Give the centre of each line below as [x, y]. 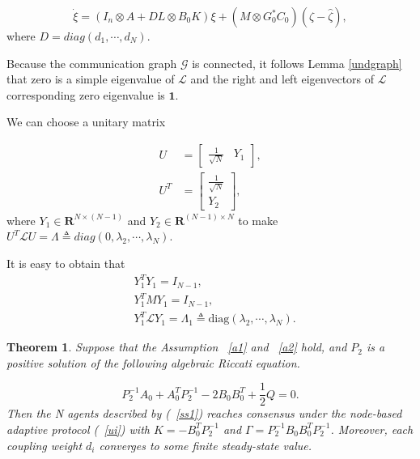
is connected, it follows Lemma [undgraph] [297, 63]
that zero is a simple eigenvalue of [91, 79]
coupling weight [45, 445]
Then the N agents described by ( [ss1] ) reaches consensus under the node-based [204, 413]
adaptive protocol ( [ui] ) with [78, 429]
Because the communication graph [92, 63]
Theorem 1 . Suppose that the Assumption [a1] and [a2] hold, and [177, 347]
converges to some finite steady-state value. [205, 445]
